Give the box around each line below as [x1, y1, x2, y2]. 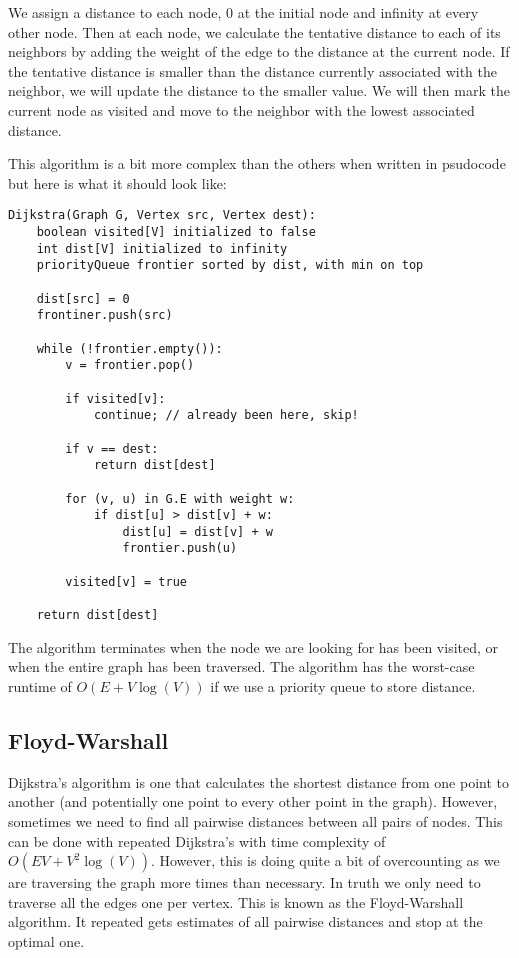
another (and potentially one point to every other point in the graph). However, [8, 791, 498, 812]
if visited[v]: [65, 391, 166, 406]
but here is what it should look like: [8, 172, 227, 193]
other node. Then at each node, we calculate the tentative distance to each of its [8, 21, 501, 42]
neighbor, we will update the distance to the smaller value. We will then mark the [8, 80, 510, 101]
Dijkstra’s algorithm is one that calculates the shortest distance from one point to [8, 771, 509, 792]
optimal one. [8, 930, 85, 951]
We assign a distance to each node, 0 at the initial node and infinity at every [8, 2, 479, 22]
